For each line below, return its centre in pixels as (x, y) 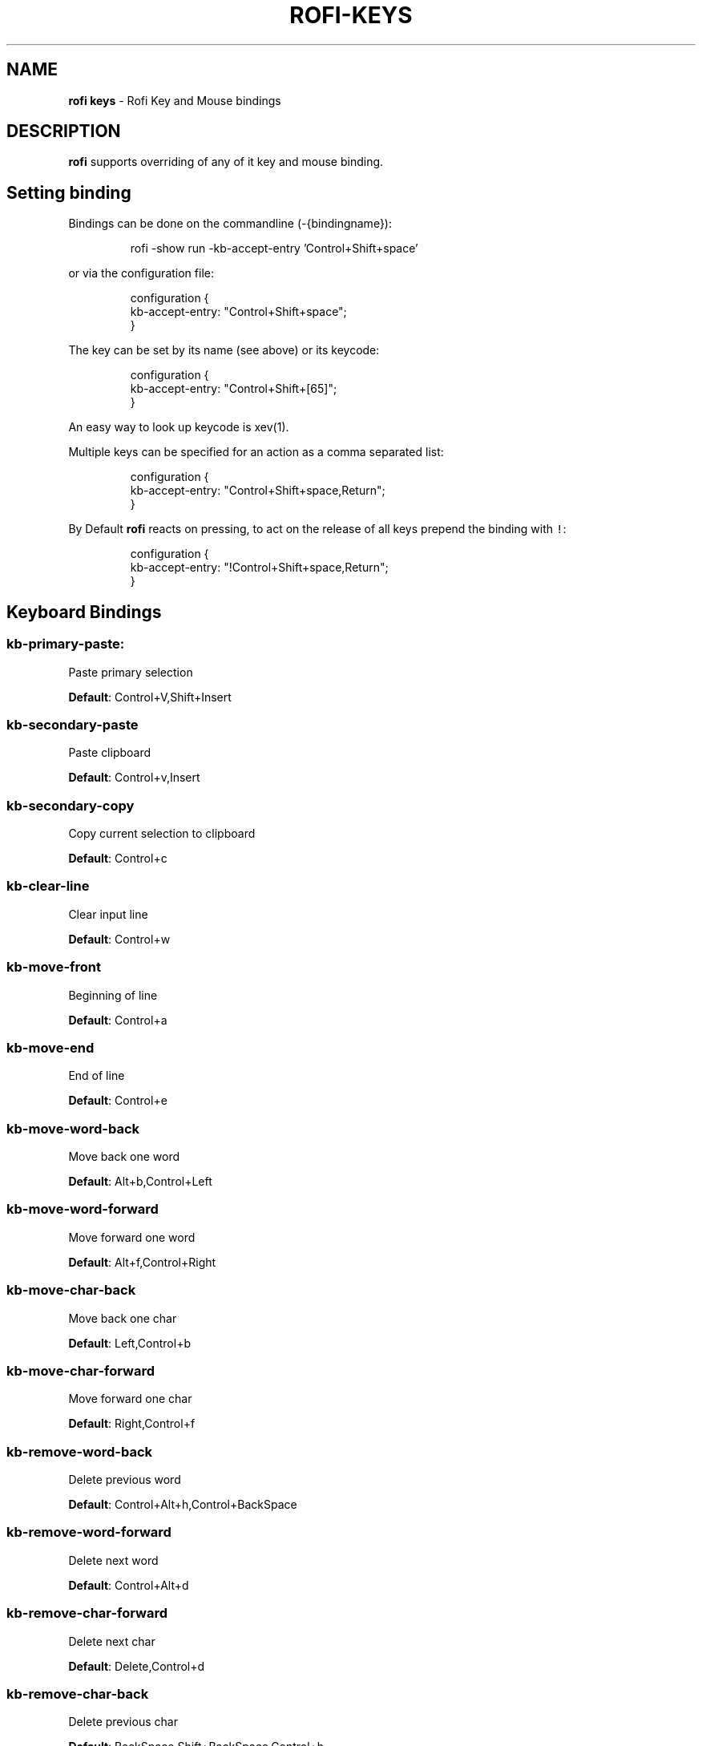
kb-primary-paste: (66, 644)
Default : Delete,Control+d (137, 1666)
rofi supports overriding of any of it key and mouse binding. (226, 162)
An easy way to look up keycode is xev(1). (179, 427)
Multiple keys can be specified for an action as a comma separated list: (256, 452)
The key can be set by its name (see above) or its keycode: (224, 350)
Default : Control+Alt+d (129, 1585)
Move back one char (123, 1318)
